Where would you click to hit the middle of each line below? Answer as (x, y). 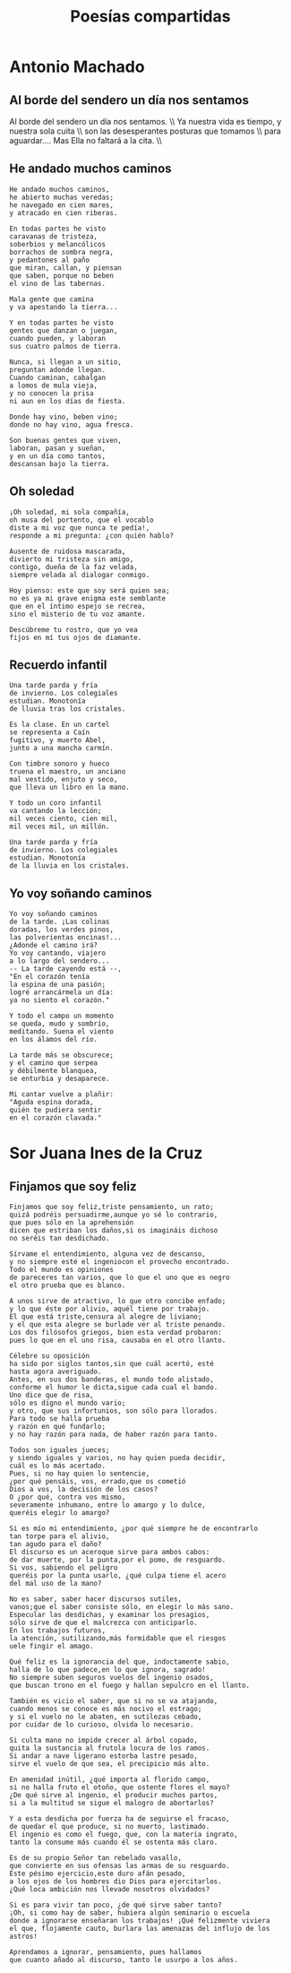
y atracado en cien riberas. (64, 212)
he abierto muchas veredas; (62, 197)
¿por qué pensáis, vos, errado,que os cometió (98, 1482)
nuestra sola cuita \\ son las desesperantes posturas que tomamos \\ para (145, 131)
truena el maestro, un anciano (68, 772)
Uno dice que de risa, (51, 1396)
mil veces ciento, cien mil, (64, 819)
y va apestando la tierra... (64, 307)
